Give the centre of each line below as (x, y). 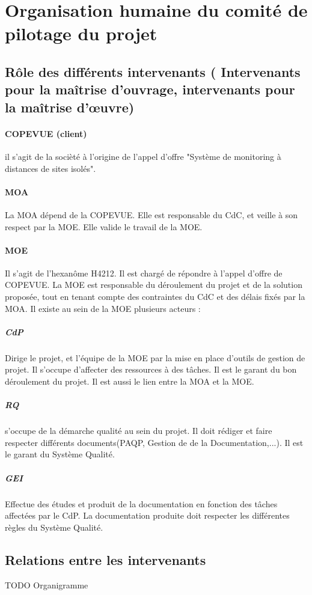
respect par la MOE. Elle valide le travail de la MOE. (104, 226)
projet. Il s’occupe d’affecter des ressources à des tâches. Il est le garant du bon (151, 369)
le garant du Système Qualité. (60, 454)
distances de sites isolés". (50, 168)
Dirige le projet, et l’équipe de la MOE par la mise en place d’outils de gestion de (155, 357)
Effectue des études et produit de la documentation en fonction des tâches (141, 503)
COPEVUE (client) (46, 133)
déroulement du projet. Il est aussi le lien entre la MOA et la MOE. (130, 381)
